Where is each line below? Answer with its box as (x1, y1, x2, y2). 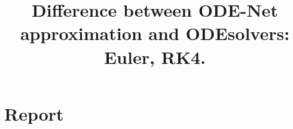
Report (4, 101, 64, 125)
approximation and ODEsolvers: (20, 21, 290, 45)
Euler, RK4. (103, 44, 206, 69)
